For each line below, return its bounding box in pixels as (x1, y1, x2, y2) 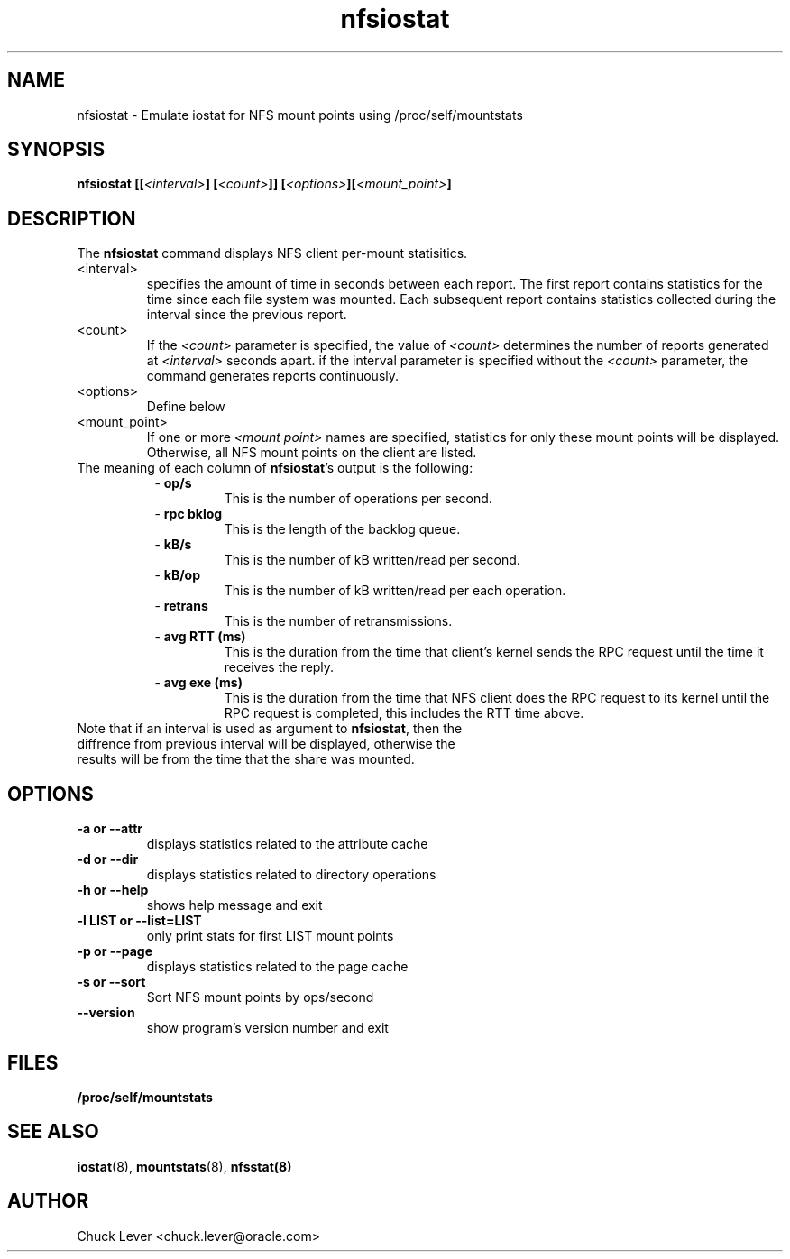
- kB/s (154, 537, 192, 553)
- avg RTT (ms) (154, 629, 246, 645)
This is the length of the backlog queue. (224, 521, 461, 538)
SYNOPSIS (7, 138, 106, 161)
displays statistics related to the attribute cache (146, 836, 428, 852)
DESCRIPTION (7, 207, 136, 230)
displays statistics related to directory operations (146, 867, 436, 883)
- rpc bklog (154, 506, 223, 522)
